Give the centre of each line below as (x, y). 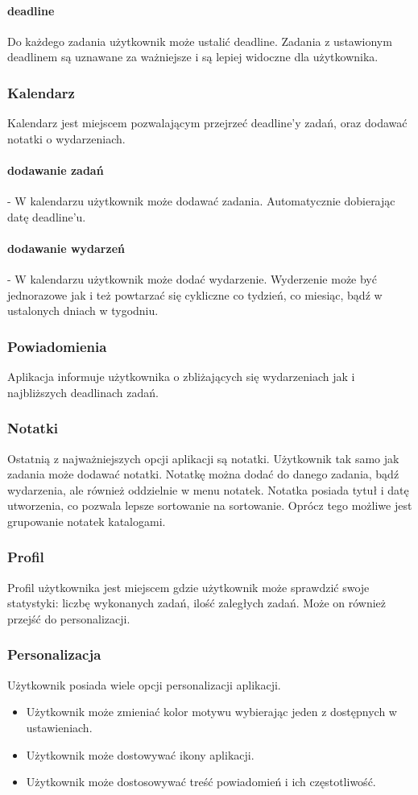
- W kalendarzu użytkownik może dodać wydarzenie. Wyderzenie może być (192, 279)
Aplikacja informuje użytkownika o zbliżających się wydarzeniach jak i (181, 377)
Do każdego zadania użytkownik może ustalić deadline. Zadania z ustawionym (200, 41)
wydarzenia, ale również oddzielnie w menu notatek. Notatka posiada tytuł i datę (208, 489)
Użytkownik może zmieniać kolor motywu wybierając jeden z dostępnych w (211, 712)
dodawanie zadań (56, 170)
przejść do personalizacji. (69, 618)
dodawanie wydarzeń (66, 248)
